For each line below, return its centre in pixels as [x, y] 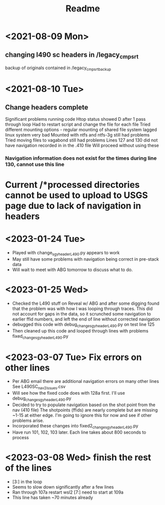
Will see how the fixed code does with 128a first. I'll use [68, 393]
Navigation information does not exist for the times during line [81, 158]
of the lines [28, 468]
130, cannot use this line [35, 164]
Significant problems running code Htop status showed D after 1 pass [76, 119]
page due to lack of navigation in [73, 206]
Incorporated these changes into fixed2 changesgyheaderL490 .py [75, 426]
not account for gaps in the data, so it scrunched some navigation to [82, 314]
